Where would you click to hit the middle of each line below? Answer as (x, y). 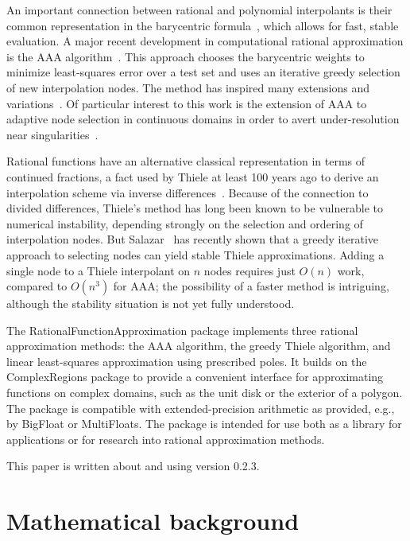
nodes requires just (249, 270)
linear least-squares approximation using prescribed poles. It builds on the (187, 361)
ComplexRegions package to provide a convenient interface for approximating (195, 377)
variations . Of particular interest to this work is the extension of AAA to (187, 103)
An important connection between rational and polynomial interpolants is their (199, 10)
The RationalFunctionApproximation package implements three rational (182, 330)
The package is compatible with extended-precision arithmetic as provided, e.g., (201, 408)
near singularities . (52, 134)
